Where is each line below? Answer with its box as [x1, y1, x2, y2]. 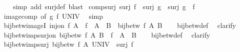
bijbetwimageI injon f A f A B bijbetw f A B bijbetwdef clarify [3, 20, 236, 30]
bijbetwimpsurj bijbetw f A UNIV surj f [3, 39, 134, 49]
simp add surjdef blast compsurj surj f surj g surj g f [13, 1, 195, 11]
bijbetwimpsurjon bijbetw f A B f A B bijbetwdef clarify [3, 29, 210, 39]
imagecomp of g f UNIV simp [3, 11, 103, 21]
